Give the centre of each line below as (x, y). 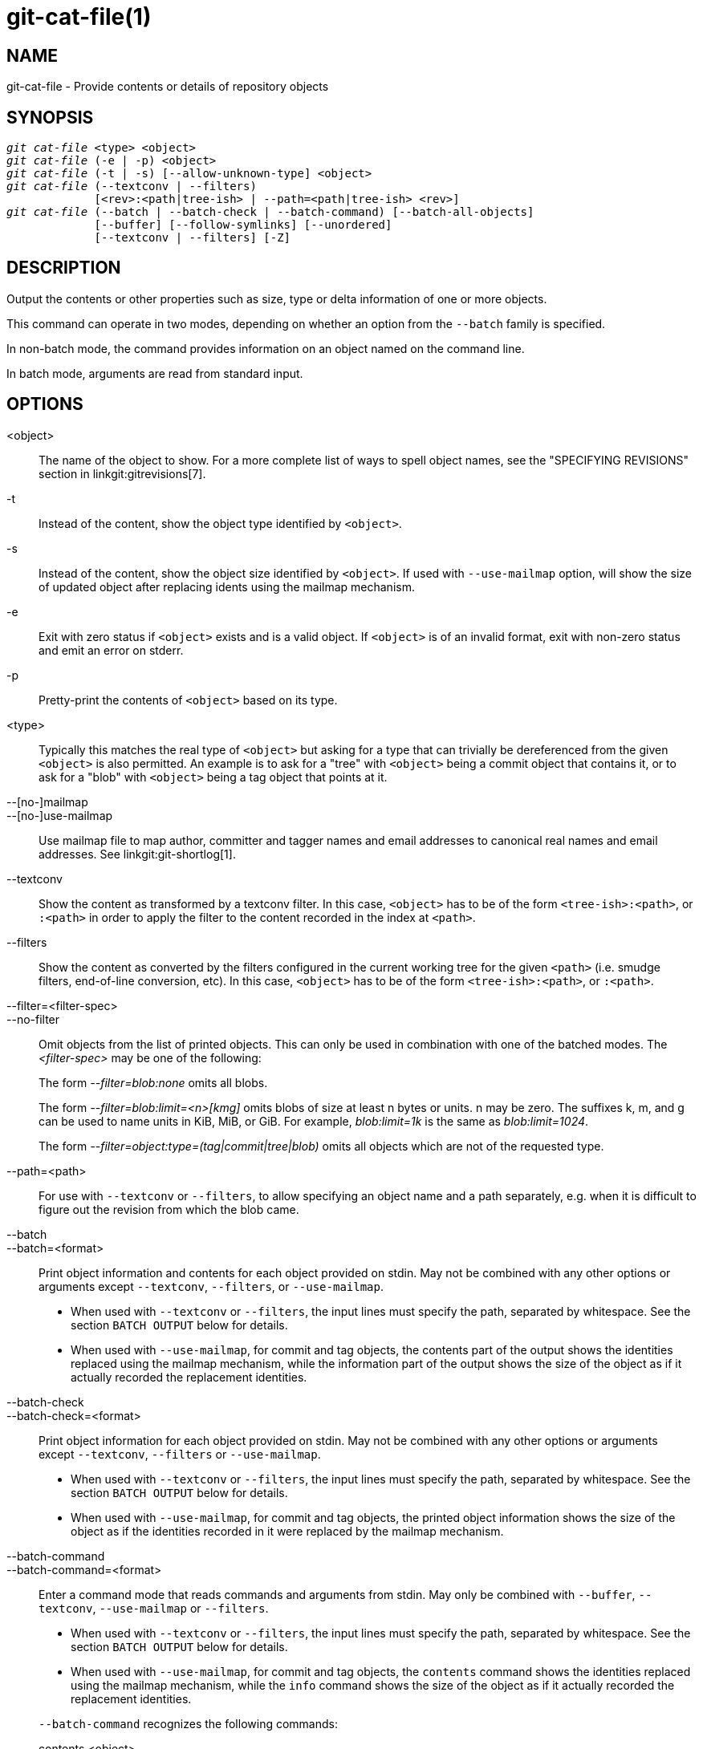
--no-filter (33, 1019)
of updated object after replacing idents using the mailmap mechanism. (227, 586)
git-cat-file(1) (79, 17)
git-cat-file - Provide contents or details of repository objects (168, 87)
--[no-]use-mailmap (60, 815)
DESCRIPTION (64, 268)
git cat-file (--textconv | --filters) (132, 187)
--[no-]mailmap (47, 801)
